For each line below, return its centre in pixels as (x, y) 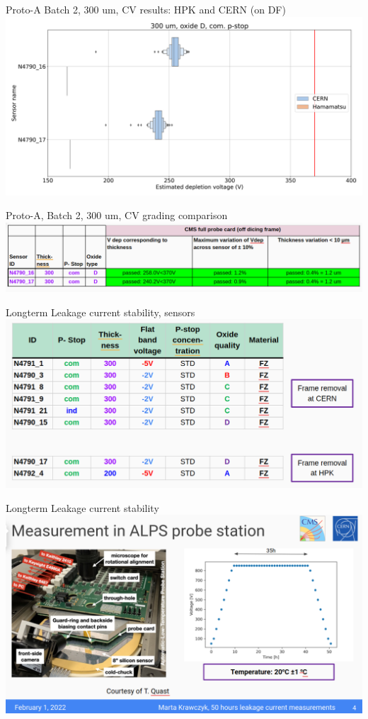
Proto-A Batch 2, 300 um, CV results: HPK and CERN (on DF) (146, 9)
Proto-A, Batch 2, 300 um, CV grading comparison (117, 215)
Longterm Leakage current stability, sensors (100, 312)
